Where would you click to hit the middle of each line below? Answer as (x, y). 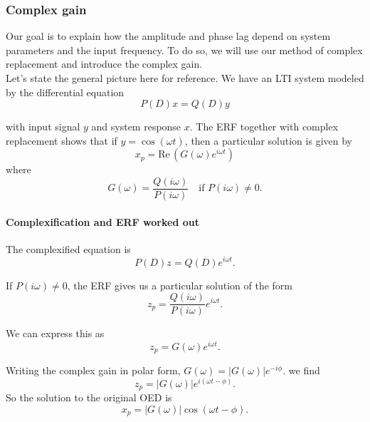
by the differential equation (65, 92)
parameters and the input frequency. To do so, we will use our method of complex (184, 50)
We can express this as (55, 333)
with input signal (43, 127)
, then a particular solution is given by (268, 140)
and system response (136, 127)
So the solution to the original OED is (89, 397)
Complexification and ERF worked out (102, 221)
